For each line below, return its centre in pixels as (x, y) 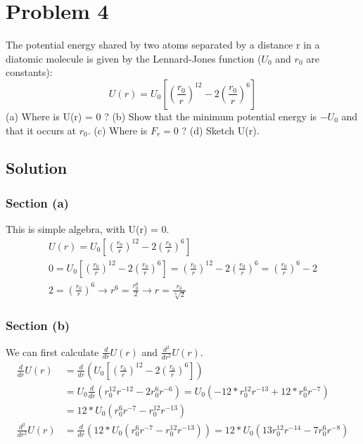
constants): (29, 72)
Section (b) (38, 325)
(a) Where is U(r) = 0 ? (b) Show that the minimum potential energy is (161, 116)
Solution (37, 168)
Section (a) (37, 202)
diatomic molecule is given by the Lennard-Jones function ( (134, 58)
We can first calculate (52, 351)
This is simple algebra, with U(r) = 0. (88, 229)
